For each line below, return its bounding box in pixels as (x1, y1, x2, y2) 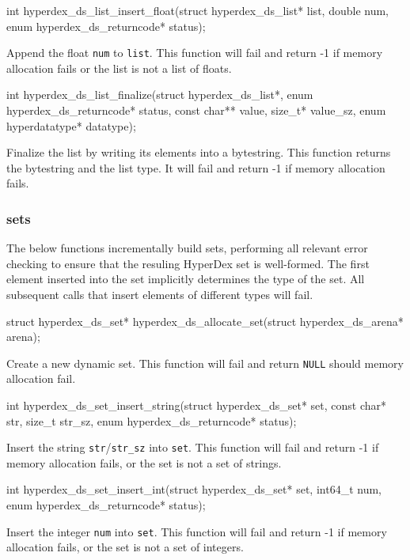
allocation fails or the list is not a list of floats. (6, 59, 232, 76)
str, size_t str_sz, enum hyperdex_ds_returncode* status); (6, 412, 297, 429)
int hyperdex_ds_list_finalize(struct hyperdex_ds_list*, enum (6, 86, 313, 103)
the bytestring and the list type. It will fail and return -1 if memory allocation (6, 159, 385, 176)
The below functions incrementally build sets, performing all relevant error (6, 240, 368, 256)
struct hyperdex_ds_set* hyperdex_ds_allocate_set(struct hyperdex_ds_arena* (6, 312, 404, 329)
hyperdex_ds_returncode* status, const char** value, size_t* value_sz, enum (6, 102, 386, 119)
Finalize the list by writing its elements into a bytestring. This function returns (6, 144, 391, 161)
